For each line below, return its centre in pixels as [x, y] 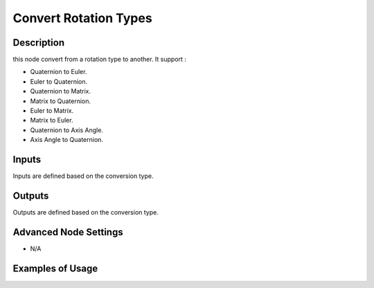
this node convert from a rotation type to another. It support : [100, 60]
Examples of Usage [55, 268]
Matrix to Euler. [52, 120]
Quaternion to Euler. [59, 72]
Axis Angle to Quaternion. [67, 140]
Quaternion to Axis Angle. [67, 130]
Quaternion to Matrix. [61, 91]
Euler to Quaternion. [59, 81]
